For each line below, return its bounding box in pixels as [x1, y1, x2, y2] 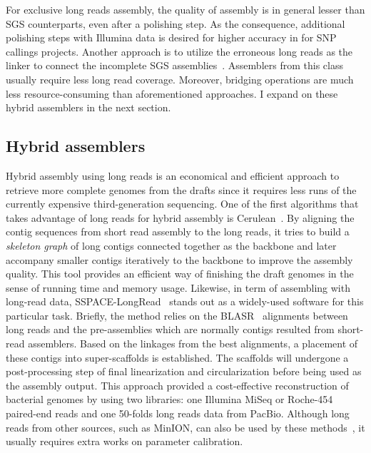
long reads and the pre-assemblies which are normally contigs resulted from [6, 322, 335, 337]
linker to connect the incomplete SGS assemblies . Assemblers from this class [6, 58, 343, 73]
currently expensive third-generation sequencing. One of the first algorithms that [6, 196, 359, 211]
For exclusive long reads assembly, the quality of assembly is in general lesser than [6, 2, 365, 16]
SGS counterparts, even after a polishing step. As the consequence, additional [6, 16, 345, 31]
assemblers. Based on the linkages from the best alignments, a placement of [28, 336, 358, 351]
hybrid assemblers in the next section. [6, 100, 171, 115]
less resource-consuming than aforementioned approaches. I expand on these [6, 86, 338, 101]
